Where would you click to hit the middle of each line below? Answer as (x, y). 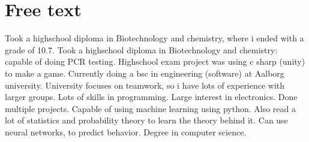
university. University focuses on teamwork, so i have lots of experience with (145, 85)
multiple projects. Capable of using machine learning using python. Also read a (151, 108)
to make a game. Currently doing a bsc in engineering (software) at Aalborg (145, 73)
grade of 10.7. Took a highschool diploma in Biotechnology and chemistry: (141, 49)
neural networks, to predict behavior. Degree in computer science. (126, 132)
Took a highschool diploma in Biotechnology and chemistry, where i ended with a (154, 38)
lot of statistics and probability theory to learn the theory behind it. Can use (146, 120)
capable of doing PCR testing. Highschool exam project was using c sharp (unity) (155, 61)
